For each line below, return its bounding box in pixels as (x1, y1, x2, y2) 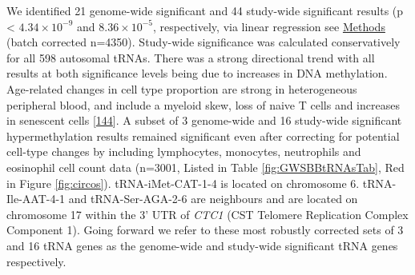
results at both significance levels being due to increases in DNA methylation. (6, 65, 388, 82)
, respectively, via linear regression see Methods (153, 18, 385, 34)
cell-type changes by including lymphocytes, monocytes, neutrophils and (6, 143, 361, 160)
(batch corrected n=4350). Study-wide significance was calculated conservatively (6, 34, 401, 50)
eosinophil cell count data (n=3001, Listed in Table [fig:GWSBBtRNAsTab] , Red (6, 158, 405, 175)
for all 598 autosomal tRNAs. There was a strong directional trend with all (6, 49, 375, 66)
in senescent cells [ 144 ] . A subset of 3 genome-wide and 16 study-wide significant (6, 112, 402, 129)
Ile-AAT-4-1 (6, 190, 66, 207)
